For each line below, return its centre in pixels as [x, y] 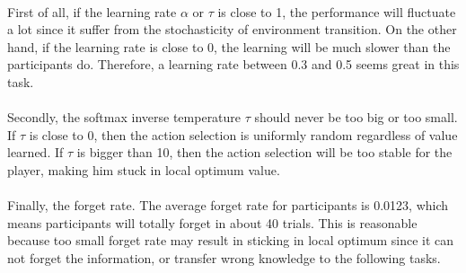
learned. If [35, 152]
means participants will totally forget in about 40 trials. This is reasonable [212, 222]
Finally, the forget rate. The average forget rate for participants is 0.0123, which [228, 205]
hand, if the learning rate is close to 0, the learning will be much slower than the [229, 46]
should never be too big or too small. [356, 117]
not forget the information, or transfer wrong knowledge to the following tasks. [224, 257]
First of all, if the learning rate [92, 11]
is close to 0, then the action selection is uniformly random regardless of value [243, 134]
